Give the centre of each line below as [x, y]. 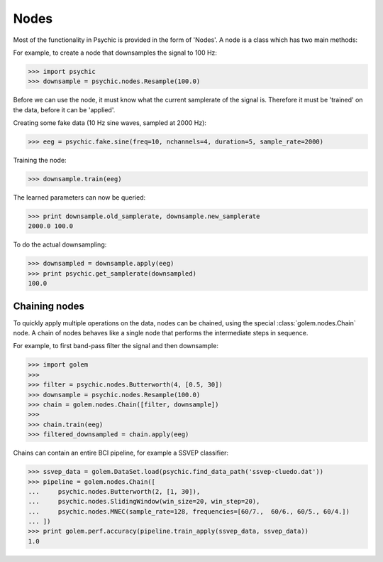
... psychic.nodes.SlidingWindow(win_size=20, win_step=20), [144, 502]
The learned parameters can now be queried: [79, 198]
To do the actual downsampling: [60, 244]
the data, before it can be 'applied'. [64, 109]
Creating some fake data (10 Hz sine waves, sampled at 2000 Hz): [110, 123]
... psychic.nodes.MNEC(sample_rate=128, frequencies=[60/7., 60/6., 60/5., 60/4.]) [189, 511]
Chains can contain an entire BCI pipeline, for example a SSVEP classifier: [121, 453]
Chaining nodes [49, 306]
